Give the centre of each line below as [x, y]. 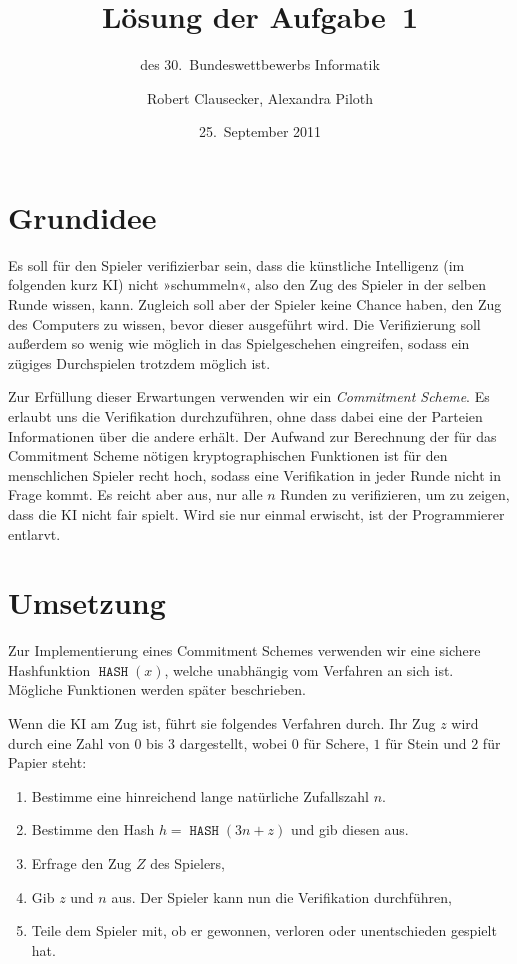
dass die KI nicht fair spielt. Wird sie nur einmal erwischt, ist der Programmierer [256, 513]
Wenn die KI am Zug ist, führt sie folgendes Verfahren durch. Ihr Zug [222, 723]
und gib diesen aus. [349, 829]
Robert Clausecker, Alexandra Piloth [260, 97]
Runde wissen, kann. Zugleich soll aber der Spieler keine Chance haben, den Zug [255, 304]
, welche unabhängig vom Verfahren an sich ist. [309, 669]
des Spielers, [188, 863]
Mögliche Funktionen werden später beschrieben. [157, 689]
